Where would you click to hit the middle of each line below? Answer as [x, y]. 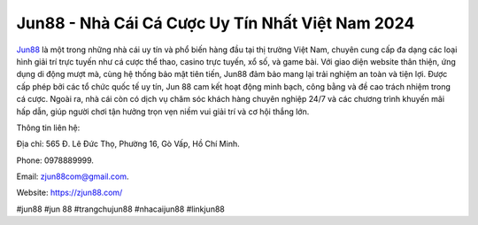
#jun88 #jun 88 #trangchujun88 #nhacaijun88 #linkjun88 [120, 209]
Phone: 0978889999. [55, 160]
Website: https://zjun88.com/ [69, 193]
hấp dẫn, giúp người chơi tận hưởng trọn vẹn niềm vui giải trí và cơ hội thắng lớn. [163, 112]
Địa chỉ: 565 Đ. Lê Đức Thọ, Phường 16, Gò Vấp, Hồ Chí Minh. [128, 144]
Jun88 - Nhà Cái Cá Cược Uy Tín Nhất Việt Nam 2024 [216, 23]
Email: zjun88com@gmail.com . [73, 176]
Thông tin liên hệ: [48, 128]
